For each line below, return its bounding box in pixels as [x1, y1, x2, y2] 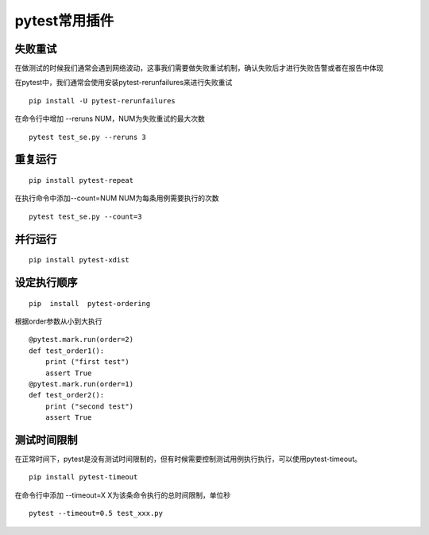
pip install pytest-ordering [29, 299, 151, 308]
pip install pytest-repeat [29, 176, 134, 185]
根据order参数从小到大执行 [14, 316, 102, 326]
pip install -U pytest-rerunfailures [29, 96, 176, 105]
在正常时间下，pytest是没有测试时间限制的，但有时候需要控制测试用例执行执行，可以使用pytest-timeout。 [14, 454, 361, 464]
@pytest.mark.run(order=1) [29, 379, 134, 389]
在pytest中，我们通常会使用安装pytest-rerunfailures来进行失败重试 [14, 78, 233, 87]
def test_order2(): [29, 390, 105, 400]
